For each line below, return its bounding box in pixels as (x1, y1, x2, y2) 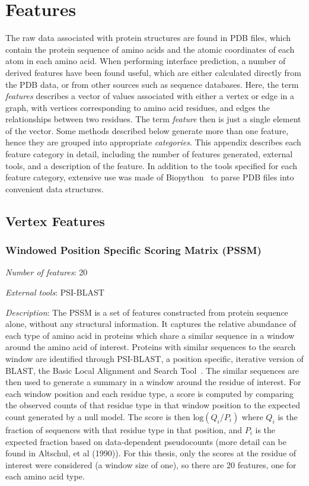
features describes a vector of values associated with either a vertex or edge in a (5, 90, 295, 102)
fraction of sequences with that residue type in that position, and (5, 423, 243, 436)
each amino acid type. (5, 470, 85, 482)
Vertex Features (5, 211, 105, 230)
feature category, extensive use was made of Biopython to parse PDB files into (5, 171, 294, 183)
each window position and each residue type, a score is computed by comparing (5, 387, 294, 399)
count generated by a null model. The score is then (5, 410, 190, 423)
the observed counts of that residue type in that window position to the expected (5, 399, 300, 411)
